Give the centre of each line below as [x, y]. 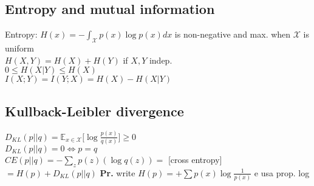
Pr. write [118, 172]
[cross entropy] [195, 160]
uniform [19, 48]
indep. [161, 60]
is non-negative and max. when [233, 34]
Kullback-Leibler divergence [94, 111]
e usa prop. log [282, 172]
